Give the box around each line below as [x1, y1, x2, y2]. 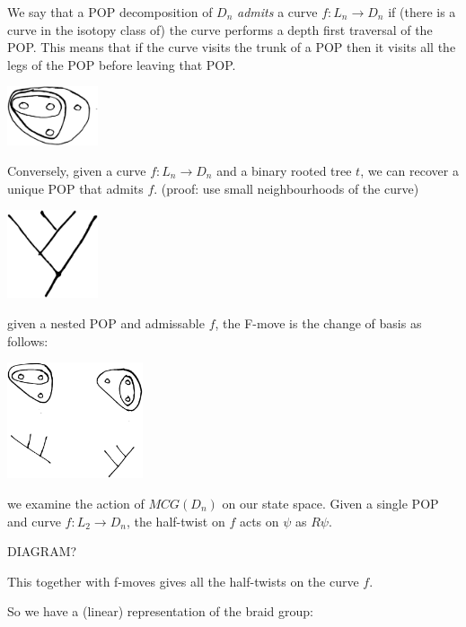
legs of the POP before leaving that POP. [7, 55, 236, 74]
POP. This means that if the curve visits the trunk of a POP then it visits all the [7, 38, 456, 57]
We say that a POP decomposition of [7, 3, 213, 21]
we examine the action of [7, 493, 145, 512]
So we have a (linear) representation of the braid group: [7, 602, 313, 621]
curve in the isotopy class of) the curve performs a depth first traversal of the [7, 20, 433, 39]
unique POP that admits [7, 179, 144, 197]
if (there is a [388, 3, 456, 21]
